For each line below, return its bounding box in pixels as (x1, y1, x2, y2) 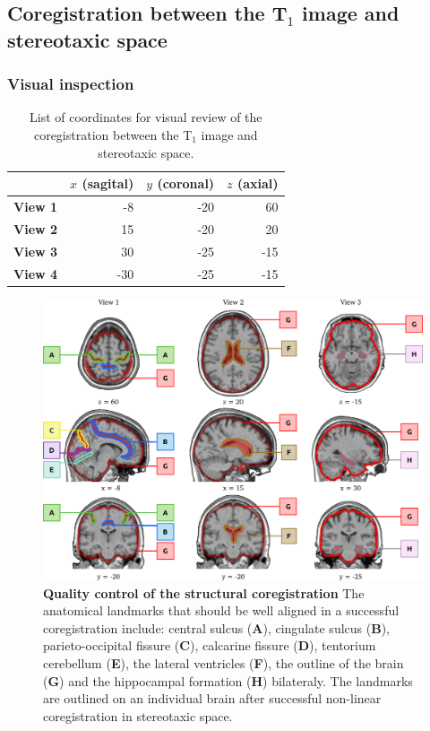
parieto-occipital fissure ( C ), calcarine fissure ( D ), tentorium (43, 636, 376, 655)
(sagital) (82, 174, 134, 193)
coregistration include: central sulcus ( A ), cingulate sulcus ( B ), (43, 618, 390, 637)
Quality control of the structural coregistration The (43, 583, 365, 602)
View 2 (13, 219, 58, 238)
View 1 (13, 197, 58, 216)
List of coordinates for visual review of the (30, 108, 262, 126)
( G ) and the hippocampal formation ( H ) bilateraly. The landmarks (43, 671, 413, 690)
